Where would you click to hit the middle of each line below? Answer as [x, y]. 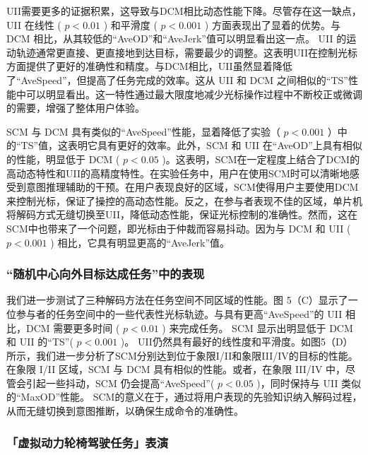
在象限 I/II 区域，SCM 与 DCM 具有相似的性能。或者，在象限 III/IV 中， [176, 369]
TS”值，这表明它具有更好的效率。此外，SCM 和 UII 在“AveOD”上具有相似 [191, 145]
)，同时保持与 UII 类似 [309, 383]
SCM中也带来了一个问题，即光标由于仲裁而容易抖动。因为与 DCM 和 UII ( [179, 228]
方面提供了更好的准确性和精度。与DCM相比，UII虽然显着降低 [149, 66]
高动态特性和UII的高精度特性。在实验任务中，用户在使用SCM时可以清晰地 [178, 173]
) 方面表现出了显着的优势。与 [272, 24]
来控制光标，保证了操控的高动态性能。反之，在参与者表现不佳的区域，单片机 [184, 200]
